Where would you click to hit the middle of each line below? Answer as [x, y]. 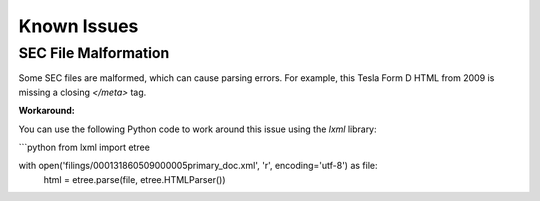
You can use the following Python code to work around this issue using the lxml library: [197, 129]
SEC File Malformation [94, 53]
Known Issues [78, 26]
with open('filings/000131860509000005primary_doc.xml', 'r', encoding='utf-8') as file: [198, 166]
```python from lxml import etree [84, 147]
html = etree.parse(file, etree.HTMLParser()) [134, 179]
